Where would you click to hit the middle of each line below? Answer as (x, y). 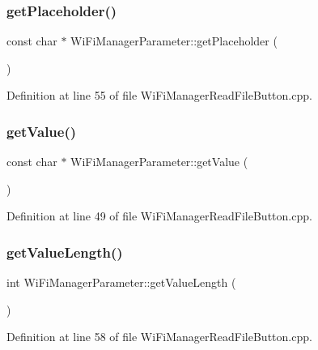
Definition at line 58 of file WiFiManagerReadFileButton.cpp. (159, 337)
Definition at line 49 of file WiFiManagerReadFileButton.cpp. (159, 216)
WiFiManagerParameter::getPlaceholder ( (174, 41)
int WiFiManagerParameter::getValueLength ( (121, 282)
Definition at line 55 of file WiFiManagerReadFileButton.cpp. (159, 95)
